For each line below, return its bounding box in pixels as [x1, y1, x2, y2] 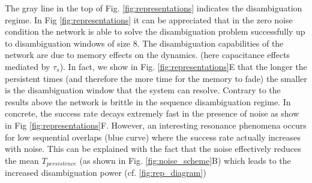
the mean [5, 154, 39, 166]
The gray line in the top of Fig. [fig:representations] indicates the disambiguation [5, 2, 302, 14]
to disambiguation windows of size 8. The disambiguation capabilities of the [5, 36, 284, 49]
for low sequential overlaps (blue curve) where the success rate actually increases [5, 130, 301, 143]
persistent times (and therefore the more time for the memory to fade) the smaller [5, 72, 307, 84]
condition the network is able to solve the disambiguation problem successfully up [5, 25, 305, 38]
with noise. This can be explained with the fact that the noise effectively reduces [5, 142, 301, 155]
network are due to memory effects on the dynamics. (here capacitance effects [5, 48, 290, 61]
